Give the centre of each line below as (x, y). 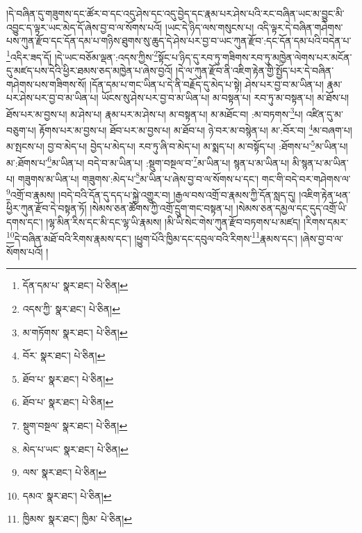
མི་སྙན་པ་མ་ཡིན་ (320, 162)
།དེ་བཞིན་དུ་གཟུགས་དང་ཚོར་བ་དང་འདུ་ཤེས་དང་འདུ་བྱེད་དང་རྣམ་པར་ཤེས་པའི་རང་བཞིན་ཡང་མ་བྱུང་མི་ (175, 13)
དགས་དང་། (25, 221)
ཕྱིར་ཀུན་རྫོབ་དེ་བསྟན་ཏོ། (47, 208)
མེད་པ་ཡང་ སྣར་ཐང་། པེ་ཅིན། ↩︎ (75, 449)
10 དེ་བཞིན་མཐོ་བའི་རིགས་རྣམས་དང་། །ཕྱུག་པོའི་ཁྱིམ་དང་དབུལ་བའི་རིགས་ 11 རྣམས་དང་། (152, 237)
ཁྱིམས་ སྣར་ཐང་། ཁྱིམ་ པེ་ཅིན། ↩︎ (77, 519)
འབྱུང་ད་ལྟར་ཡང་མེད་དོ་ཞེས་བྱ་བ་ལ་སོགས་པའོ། (84, 27)
